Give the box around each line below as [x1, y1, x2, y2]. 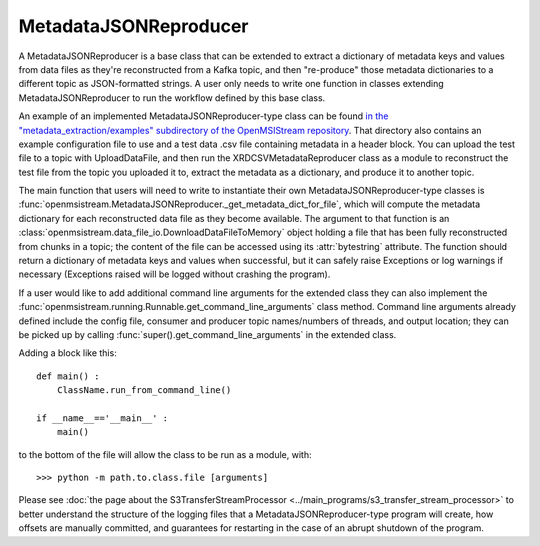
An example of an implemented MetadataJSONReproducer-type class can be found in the [18, 110, 389, 122]
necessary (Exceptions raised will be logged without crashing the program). [18, 268, 331, 280]
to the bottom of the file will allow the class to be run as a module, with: [18, 448, 312, 460]
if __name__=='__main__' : [36, 412, 169, 424]
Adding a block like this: [18, 347, 117, 359]
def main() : [36, 370, 100, 382]
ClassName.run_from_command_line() [56, 385, 232, 396]
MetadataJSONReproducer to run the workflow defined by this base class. [18, 91, 326, 104]
